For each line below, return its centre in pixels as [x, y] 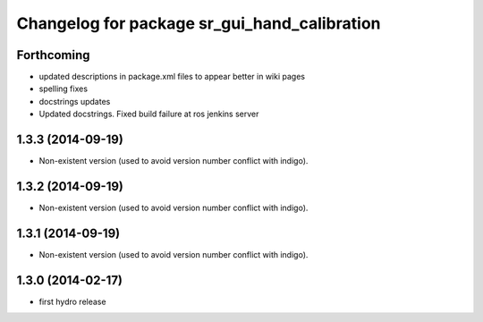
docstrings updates [75, 101]
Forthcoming [53, 55]
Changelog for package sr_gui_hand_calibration [199, 23]
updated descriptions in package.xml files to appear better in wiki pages [172, 77]
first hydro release [72, 301]
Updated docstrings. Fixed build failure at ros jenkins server [149, 114]
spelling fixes [64, 89]
